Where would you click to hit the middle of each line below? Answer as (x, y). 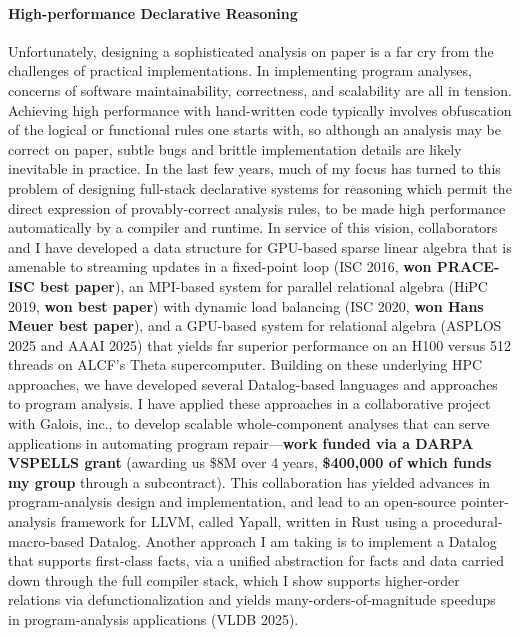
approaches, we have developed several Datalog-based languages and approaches (253, 383)
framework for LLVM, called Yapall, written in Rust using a (244, 521)
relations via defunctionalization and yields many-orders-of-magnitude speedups (252, 599)
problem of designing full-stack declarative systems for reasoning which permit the (260, 187)
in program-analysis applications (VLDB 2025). (153, 619)
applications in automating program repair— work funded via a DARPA (241, 442)
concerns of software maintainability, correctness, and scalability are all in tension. (260, 89)
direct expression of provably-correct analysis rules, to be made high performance (257, 207)
